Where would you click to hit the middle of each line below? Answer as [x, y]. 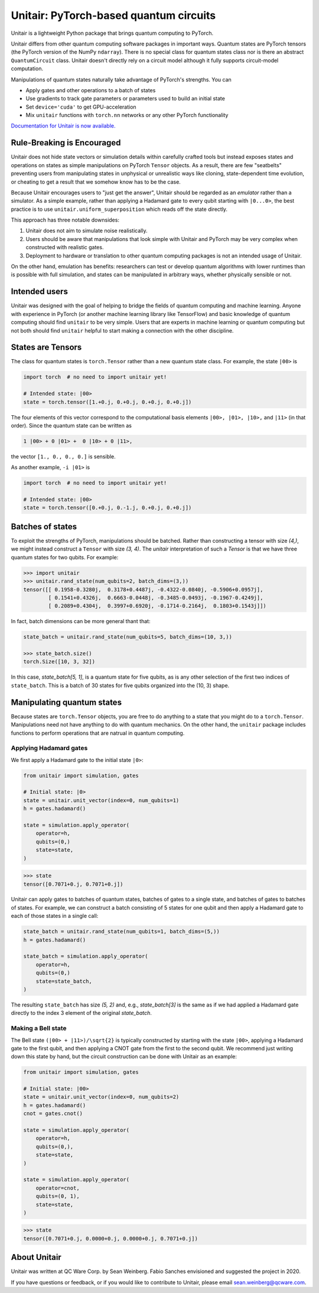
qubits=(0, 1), [58, 1196]
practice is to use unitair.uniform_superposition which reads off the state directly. [119, 209]
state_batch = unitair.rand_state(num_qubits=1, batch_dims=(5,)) [121, 932]
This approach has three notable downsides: [65, 220]
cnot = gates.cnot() [53, 1114]
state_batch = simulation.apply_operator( [86, 956]
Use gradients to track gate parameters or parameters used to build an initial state [126, 99]
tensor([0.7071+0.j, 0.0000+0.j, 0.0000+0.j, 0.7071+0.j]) [110, 1238]
